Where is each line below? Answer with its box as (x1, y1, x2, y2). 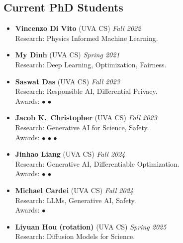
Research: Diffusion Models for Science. (15, 231, 135, 242)
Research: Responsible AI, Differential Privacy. (15, 86, 158, 96)
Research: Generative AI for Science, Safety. (15, 122, 149, 132)
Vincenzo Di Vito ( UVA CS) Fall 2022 (15, 23, 141, 33)
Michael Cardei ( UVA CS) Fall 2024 (15, 185, 133, 195)
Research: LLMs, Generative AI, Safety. (15, 195, 136, 205)
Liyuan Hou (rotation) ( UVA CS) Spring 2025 (15, 221, 167, 232)
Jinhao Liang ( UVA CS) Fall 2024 (15, 149, 125, 159)
